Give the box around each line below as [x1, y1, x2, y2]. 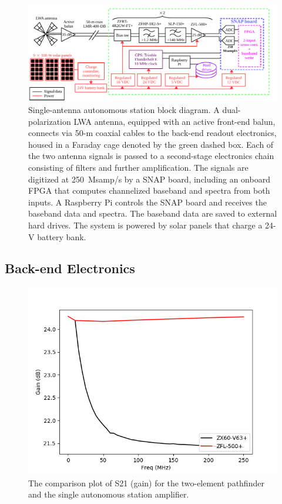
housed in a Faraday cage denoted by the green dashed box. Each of [28, 138, 274, 150]
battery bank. [37, 230, 86, 243]
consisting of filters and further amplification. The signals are [28, 161, 249, 173]
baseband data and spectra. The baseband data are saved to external [28, 207, 277, 220]
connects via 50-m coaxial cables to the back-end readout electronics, [28, 127, 277, 139]
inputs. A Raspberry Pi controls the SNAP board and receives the [28, 195, 267, 208]
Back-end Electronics [5, 259, 135, 277]
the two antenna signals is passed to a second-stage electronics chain [28, 150, 274, 162]
